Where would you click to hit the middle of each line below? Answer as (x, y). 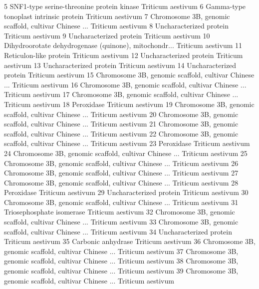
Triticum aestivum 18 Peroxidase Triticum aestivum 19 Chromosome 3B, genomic (129, 104)
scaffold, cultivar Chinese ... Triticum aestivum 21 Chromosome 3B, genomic (121, 124)
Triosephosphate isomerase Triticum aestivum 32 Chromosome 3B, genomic (120, 212)
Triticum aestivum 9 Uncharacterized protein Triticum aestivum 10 (107, 35)
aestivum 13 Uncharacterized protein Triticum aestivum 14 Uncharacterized (120, 65)
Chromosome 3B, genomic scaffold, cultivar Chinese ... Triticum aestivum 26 (121, 163)
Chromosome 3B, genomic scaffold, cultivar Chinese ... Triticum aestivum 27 (121, 173)
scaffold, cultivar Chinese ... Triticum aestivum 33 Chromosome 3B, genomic (121, 222)
